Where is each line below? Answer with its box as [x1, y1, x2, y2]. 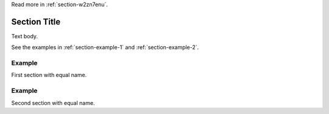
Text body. [11, 32, 38, 39]
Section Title [11, 16, 61, 27]
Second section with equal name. [11, 99, 95, 106]
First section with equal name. [11, 72, 87, 79]
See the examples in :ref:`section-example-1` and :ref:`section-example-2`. [11, 44, 199, 51]
